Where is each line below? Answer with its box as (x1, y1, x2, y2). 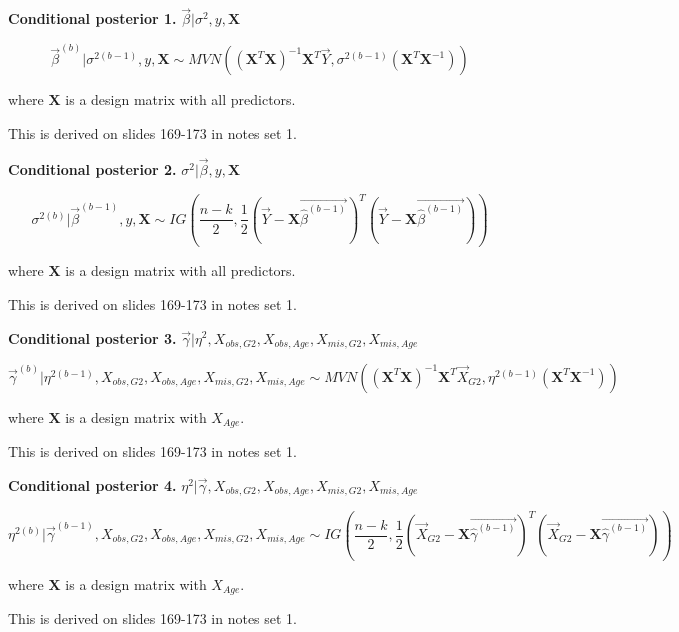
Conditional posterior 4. (8, 475, 177, 496)
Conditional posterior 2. (8, 158, 177, 179)
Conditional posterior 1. (8, 8, 177, 29)
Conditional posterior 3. (8, 327, 177, 348)
